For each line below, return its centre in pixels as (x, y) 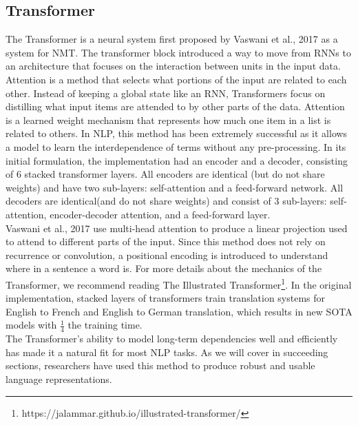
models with (31, 325)
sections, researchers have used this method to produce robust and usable (160, 365)
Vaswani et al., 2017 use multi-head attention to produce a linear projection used (177, 228)
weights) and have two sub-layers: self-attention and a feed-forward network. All (175, 187)
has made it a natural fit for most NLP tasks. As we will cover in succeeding (167, 352)
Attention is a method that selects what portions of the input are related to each (176, 79)
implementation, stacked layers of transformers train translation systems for (166, 298)
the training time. (105, 325)
